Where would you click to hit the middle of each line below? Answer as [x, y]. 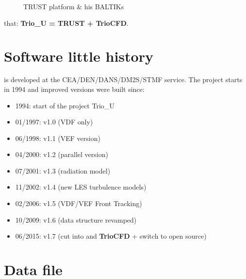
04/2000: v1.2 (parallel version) [62, 154]
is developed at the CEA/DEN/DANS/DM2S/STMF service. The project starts [123, 79]
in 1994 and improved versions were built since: [74, 89]
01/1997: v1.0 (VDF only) [54, 122]
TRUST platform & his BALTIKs [74, 6]
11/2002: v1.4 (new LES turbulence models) [81, 187]
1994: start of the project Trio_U [65, 105]
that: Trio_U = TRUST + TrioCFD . [66, 23]
